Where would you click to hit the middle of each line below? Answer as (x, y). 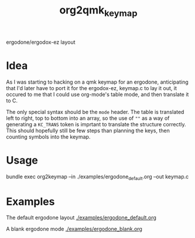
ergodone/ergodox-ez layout (41, 42)
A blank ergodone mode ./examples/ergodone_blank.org (74, 229)
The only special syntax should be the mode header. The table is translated (95, 112)
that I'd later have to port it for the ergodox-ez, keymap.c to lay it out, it (91, 88)
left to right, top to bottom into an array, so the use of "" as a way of (88, 118)
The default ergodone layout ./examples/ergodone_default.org (81, 218)
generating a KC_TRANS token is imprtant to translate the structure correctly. (96, 124)
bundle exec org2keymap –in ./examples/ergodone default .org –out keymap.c (97, 177)
